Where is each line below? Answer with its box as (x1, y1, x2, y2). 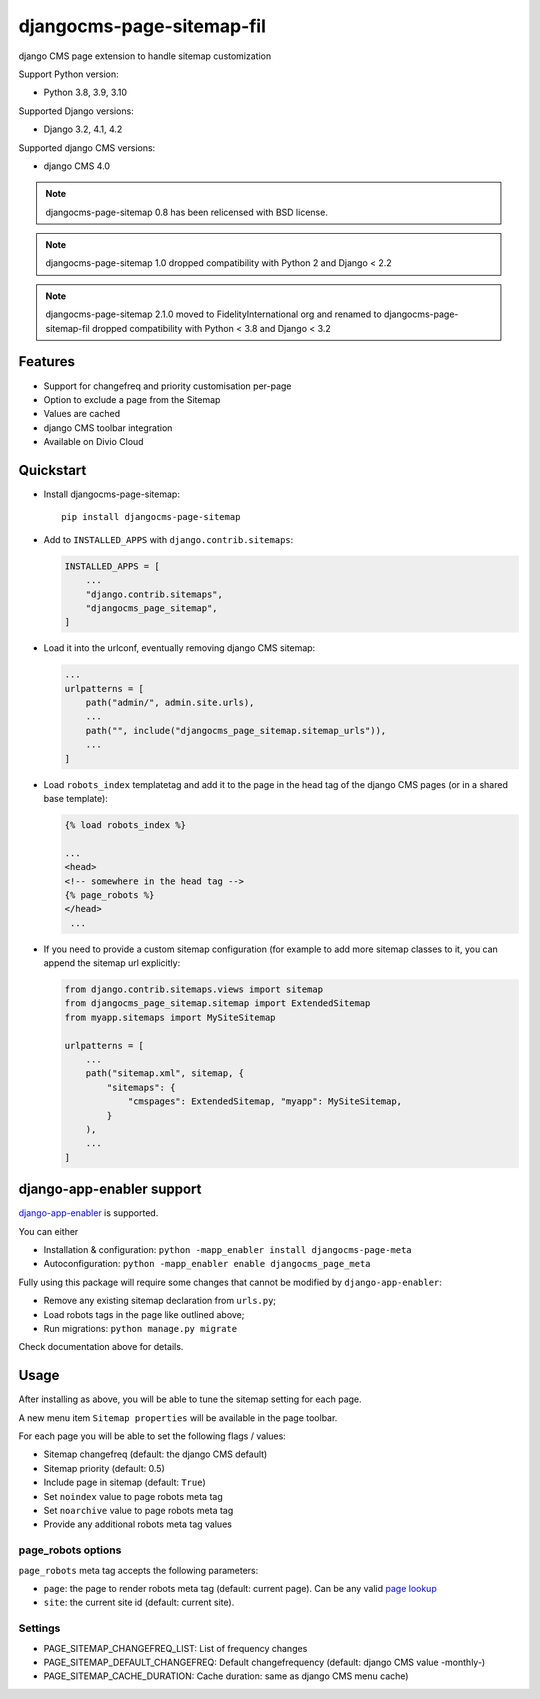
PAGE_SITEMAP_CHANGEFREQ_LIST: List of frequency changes (43, 1642, 308, 1654)
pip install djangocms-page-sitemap (61, 511, 241, 523)
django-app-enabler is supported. (18, 1207, 159, 1219)
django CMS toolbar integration (43, 421, 173, 434)
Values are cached (43, 408, 120, 420)
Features (18, 353, 75, 370)
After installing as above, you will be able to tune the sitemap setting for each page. (18, 1393, 362, 1405)
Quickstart (18, 461, 87, 479)
